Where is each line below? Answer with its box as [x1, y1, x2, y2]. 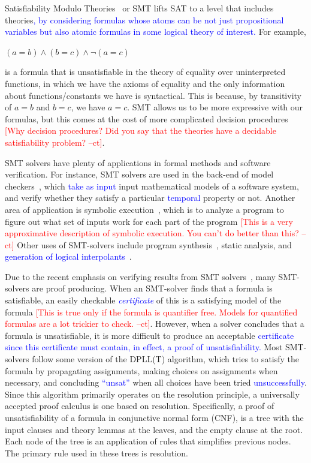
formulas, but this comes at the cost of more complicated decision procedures [5, 112, 288, 125]
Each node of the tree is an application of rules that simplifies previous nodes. [5, 435, 291, 447]
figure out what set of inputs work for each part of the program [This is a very [5, 215, 293, 227]
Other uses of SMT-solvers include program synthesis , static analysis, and [17, 238, 292, 251]
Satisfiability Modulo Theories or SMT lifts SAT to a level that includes [5, 2, 274, 14]
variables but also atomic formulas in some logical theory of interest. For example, [5, 25, 306, 38]
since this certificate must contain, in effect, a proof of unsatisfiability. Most [5, 341, 283, 353]
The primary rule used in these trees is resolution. [5, 446, 188, 459]
